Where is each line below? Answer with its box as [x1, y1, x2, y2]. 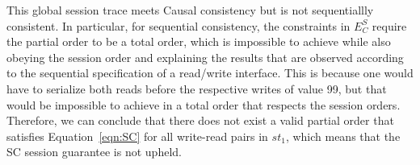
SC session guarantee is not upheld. [6, 143, 182, 160]
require [372, 17, 407, 34]
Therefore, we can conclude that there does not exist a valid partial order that [6, 112, 394, 129]
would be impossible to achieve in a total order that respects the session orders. [6, 96, 401, 113]
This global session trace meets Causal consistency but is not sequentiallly [6, 2, 374, 18]
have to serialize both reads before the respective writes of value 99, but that [6, 80, 387, 97]
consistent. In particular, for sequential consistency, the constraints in [6, 17, 351, 34]
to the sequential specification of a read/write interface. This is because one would [6, 64, 414, 81]
